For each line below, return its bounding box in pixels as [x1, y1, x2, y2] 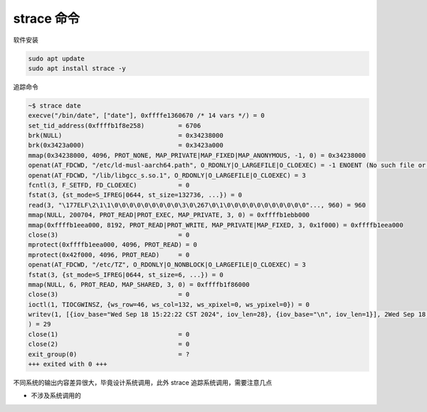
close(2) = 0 [28, 340, 190, 348]
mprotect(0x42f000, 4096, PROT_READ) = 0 [28, 251, 190, 259]
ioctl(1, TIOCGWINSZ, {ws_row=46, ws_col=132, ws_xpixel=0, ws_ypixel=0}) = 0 [28, 300, 310, 308]
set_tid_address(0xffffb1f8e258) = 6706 [28, 121, 201, 129]
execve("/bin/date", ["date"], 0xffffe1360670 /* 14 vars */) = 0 [28, 112, 265, 120]
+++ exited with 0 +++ [28, 360, 107, 369]
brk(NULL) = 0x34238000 [28, 131, 223, 140]
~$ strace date [28, 102, 81, 109]
